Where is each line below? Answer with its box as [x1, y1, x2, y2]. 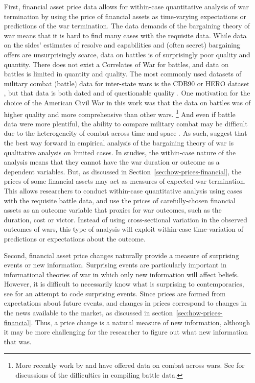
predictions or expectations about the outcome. [4, 233, 146, 243]
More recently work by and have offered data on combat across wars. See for [15, 360, 245, 370]
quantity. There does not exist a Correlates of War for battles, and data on [4, 59, 229, 69]
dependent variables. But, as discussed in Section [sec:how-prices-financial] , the [4, 166, 241, 176]
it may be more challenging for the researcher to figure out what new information [4, 327, 248, 337]
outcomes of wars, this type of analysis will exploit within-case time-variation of [4, 224, 243, 234]
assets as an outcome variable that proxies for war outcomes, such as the [4, 205, 222, 215]
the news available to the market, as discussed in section [4, 308, 173, 318]
